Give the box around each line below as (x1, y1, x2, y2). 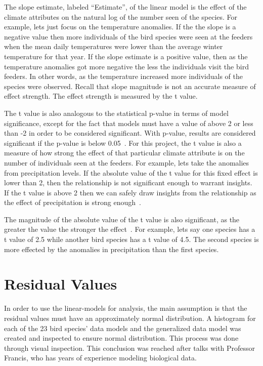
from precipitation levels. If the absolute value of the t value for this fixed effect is (4, 167, 258, 178)
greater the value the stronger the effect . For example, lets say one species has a (4, 224, 255, 234)
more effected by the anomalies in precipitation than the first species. (4, 243, 219, 254)
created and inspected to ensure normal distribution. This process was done (4, 333, 239, 343)
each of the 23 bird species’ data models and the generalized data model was (4, 322, 241, 333)
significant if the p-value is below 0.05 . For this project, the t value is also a (4, 137, 242, 148)
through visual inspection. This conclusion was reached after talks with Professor (4, 342, 255, 353)
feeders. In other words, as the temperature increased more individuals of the (4, 71, 243, 82)
